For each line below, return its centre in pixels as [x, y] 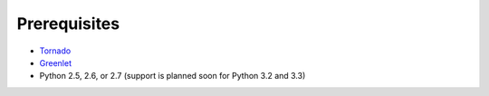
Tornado [55, 51]
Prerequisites [68, 24]
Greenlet [56, 62]
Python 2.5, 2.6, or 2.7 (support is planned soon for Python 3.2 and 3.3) [173, 76]
